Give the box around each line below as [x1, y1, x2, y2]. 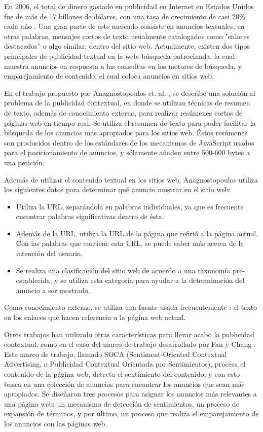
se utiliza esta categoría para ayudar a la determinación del [60, 275, 245, 285]
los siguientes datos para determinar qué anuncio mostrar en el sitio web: [4, 184, 231, 195]
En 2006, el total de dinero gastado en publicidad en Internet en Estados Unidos [4, 1, 254, 11]
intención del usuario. [16, 248, 83, 259]
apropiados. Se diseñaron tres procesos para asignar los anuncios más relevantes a [4, 388, 257, 399]
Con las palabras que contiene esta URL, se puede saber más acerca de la [16, 238, 244, 248]
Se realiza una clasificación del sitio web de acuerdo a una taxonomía [16, 265, 231, 275]
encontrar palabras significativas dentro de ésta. [16, 211, 164, 222]
